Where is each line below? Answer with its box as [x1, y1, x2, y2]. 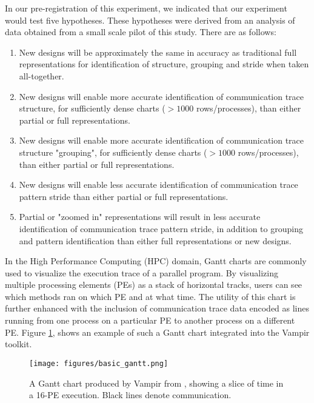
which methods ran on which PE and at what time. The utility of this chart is [5, 290, 296, 302]
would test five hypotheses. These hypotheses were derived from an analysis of [5, 13, 295, 26]
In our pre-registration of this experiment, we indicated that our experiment [5, 2, 287, 14]
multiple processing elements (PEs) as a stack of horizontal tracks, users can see [5, 278, 302, 291]
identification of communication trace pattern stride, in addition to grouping [19, 222, 303, 235]
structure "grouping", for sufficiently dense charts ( [19, 145, 207, 158]
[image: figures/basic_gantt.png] [29, 359, 169, 368]
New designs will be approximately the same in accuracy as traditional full [19, 45, 297, 58]
